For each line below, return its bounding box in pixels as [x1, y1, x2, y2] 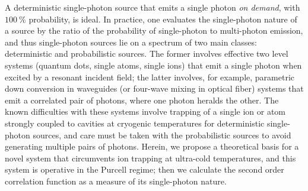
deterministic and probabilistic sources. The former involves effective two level [5, 47, 288, 60]
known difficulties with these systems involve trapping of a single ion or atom [5, 105, 286, 118]
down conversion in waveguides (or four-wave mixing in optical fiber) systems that [5, 82, 304, 95]
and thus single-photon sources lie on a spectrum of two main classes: [5, 35, 257, 48]
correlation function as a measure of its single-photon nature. [5, 174, 227, 187]
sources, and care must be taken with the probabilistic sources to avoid [33, 128, 291, 141]
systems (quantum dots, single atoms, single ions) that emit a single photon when [5, 59, 302, 71]
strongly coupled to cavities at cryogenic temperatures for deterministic [5, 116, 265, 129]
